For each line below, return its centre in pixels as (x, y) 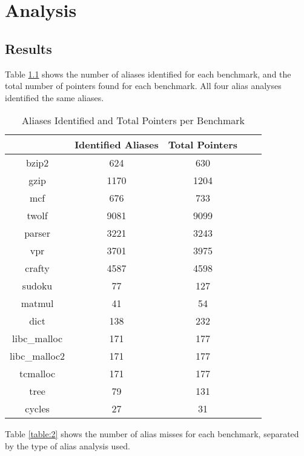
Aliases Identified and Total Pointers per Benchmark (133, 121)
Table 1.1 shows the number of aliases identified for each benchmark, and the (148, 74)
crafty (37, 268)
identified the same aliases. (55, 97)
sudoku (37, 286)
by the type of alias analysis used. (68, 445)
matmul (37, 303)
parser (37, 233)
